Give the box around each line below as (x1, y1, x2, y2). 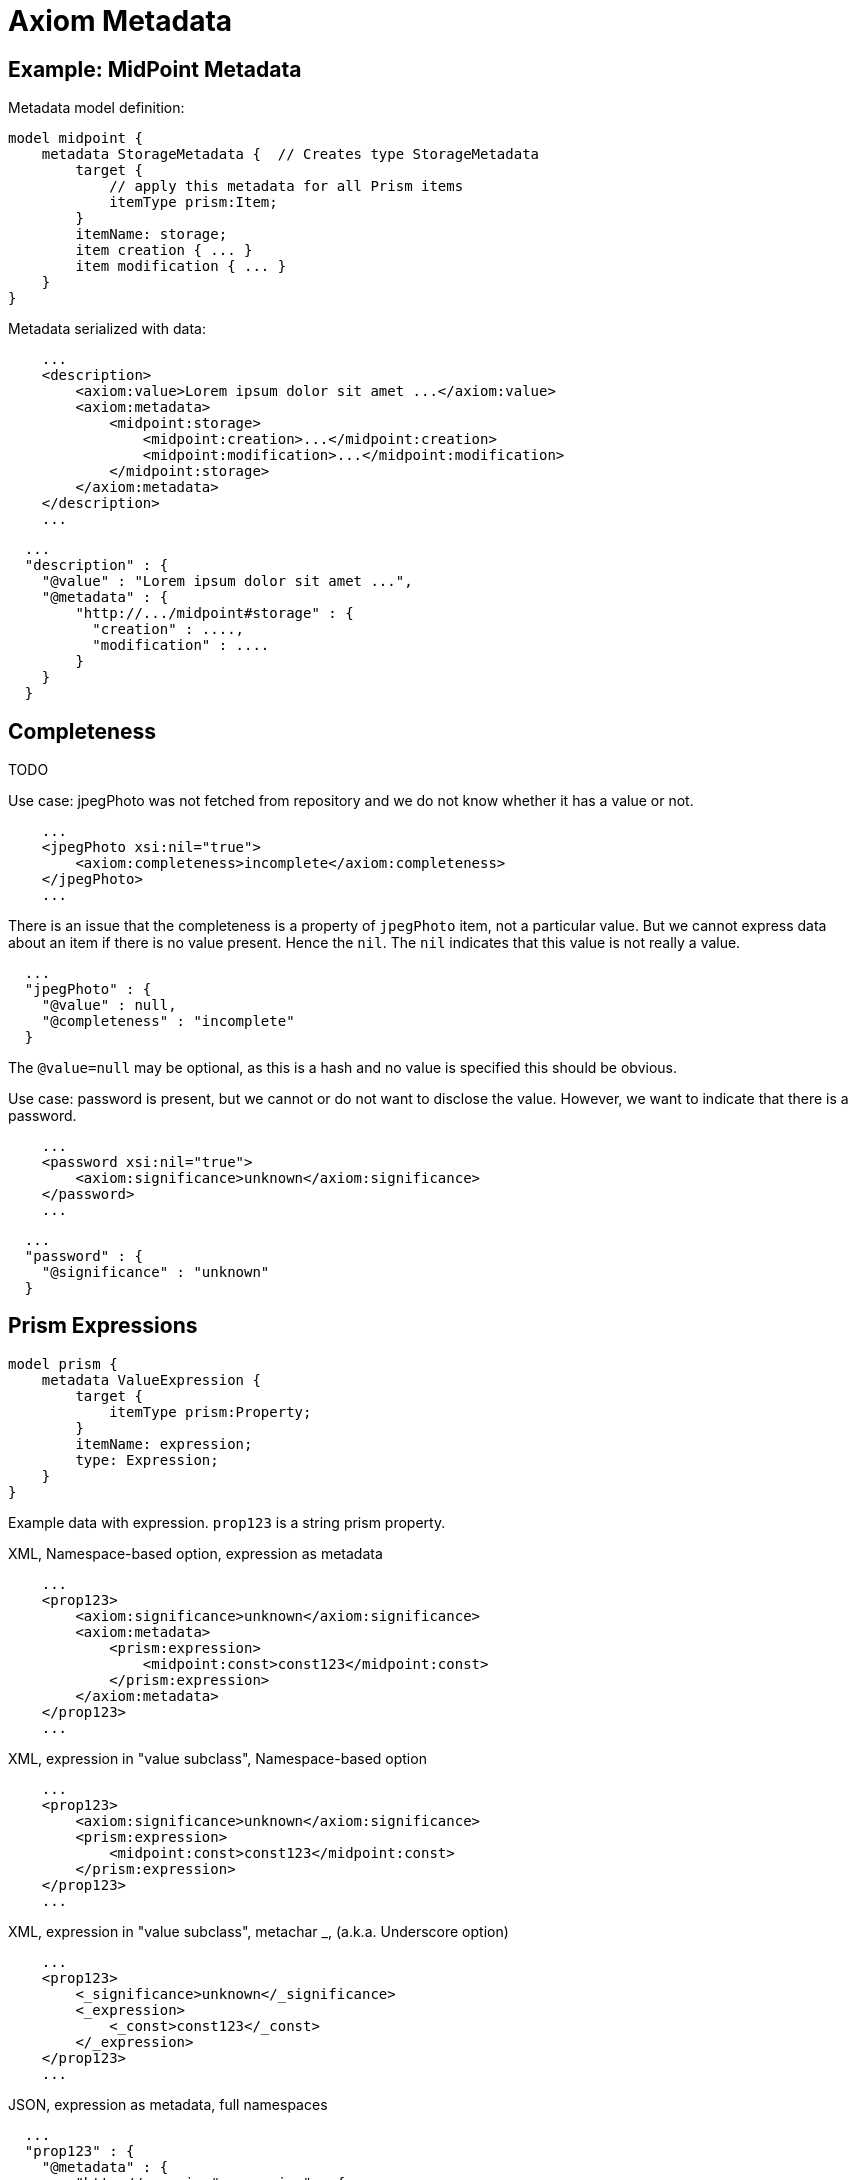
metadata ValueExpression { (41, 1371, 261, 1388)
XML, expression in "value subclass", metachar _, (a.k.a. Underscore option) (8, 1922, 509, 1940)
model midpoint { (8, 130, 143, 147)
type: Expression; (75, 1451, 219, 1468)
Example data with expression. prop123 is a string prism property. (8, 1513, 446, 1531)
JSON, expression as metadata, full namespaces (8, 2095, 328, 2113)
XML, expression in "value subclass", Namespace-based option (8, 1749, 427, 1767)
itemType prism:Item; (109, 194, 278, 211)
